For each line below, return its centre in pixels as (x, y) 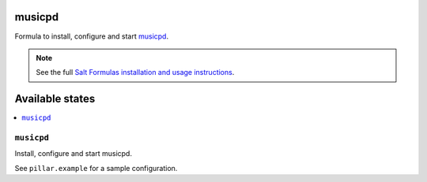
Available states (55, 99)
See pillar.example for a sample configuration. (96, 168)
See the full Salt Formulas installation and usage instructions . (135, 72)
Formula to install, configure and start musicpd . (92, 36)
